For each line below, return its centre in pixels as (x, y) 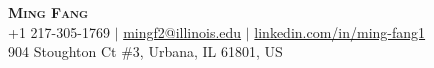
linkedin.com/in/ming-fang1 (340, 31)
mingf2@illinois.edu (182, 31)
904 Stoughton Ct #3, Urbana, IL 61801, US (145, 51)
